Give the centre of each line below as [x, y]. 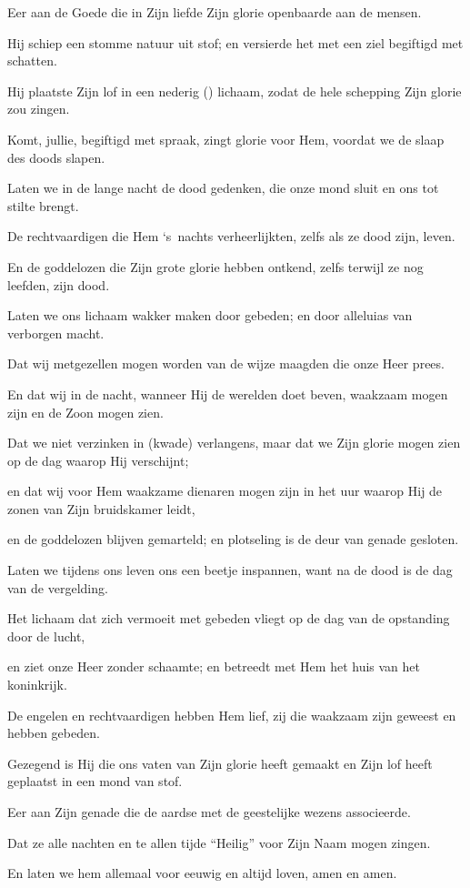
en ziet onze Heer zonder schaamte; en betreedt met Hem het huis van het [214, 666]
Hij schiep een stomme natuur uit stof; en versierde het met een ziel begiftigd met [235, 42]
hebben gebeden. [54, 733]
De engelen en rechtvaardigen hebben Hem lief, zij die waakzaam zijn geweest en [232, 715]
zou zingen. [39, 109]
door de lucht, [46, 636]
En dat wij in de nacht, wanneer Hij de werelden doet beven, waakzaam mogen [228, 394]
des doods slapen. [56, 157]
